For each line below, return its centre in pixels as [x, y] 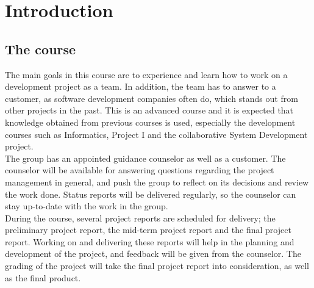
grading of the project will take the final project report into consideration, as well [157, 266]
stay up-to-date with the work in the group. [87, 206]
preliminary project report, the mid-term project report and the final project [148, 230]
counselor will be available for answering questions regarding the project [140, 170]
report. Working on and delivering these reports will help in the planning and [150, 241]
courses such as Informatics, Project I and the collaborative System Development [156, 134]
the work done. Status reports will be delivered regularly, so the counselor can [151, 194]
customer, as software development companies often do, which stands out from [152, 98]
